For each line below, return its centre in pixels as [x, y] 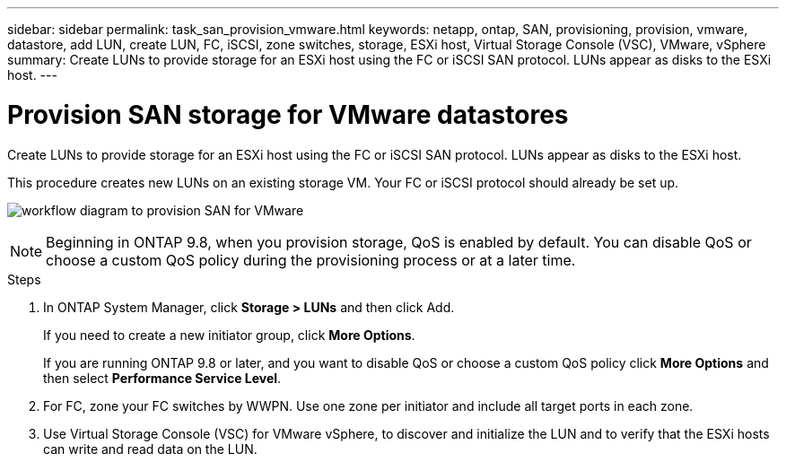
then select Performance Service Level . [162, 378]
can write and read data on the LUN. [150, 449]
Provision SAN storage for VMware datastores [288, 114]
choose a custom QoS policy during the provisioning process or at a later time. [311, 260]
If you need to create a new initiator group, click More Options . [229, 335]
